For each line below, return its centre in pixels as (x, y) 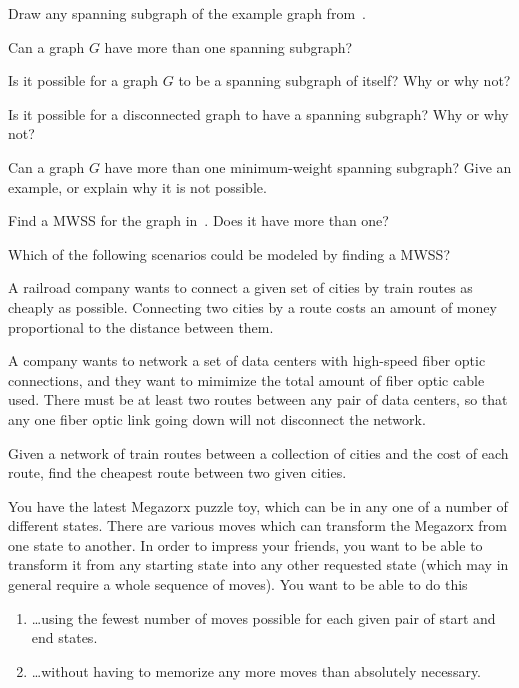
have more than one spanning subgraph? (228, 46)
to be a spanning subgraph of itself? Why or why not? (344, 80)
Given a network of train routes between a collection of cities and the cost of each (258, 452)
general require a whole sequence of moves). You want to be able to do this (238, 584)
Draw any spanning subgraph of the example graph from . (187, 13)
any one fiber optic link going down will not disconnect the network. (217, 418)
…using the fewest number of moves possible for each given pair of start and (263, 617)
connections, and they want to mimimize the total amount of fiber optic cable (246, 379)
